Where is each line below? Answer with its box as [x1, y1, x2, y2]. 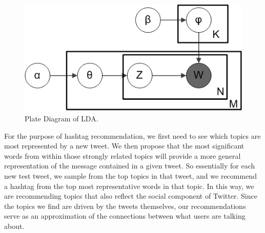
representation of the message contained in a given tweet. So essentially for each [4, 160, 255, 171]
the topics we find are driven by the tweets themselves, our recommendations [4, 200, 246, 211]
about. [4, 220, 25, 231]
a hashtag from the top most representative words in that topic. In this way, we [4, 180, 254, 191]
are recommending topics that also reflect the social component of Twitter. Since [4, 190, 257, 201]
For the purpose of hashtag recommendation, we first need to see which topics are [4, 130, 261, 141]
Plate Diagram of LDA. [25, 113, 98, 124]
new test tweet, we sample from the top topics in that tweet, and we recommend [4, 170, 257, 181]
